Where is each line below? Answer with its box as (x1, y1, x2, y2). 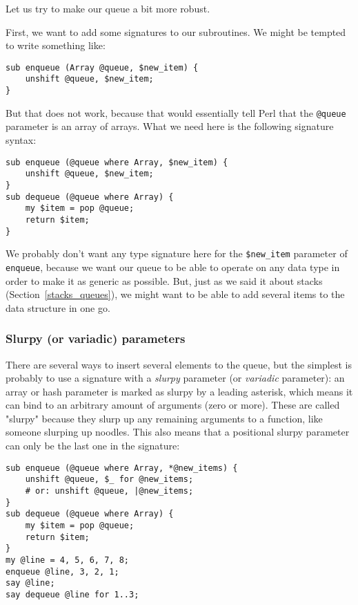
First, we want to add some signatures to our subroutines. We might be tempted (6, 24, 346, 39)
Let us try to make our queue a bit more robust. (6, 1, 210, 15)
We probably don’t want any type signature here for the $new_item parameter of (6, 246, 348, 261)
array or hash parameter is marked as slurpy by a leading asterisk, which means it (6, 384, 353, 398)
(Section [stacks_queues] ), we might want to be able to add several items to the (6, 287, 345, 301)
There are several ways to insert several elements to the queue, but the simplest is (6, 357, 352, 371)
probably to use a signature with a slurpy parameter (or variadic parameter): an (6, 371, 345, 385)
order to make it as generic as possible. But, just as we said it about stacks (6, 273, 323, 288)
